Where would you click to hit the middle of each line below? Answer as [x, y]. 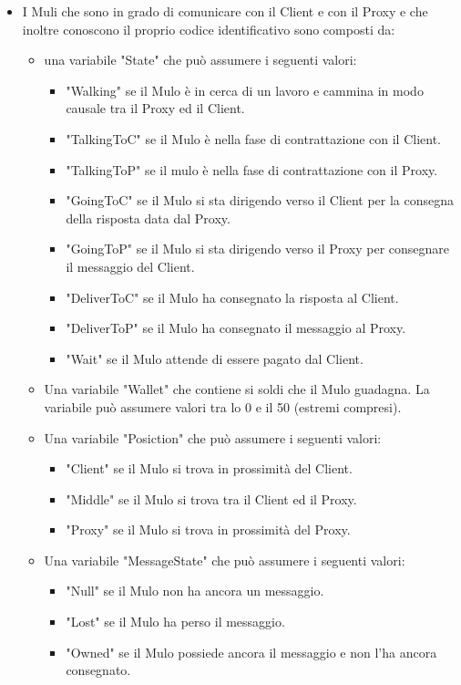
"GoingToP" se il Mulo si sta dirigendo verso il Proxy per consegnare [258, 249]
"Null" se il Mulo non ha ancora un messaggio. [195, 591]
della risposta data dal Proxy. [148, 218]
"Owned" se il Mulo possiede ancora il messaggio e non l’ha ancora [251, 652]
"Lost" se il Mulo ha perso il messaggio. [175, 622]
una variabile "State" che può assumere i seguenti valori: [200, 60]
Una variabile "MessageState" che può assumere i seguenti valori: [225, 560]
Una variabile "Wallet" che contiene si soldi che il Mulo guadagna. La [237, 389]
